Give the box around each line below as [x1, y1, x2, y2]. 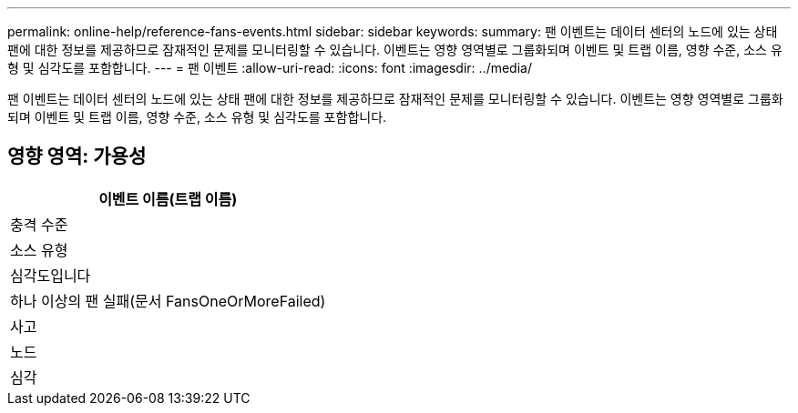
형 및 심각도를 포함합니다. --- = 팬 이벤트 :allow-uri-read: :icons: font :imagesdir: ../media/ [7, 60, 532, 76]
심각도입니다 [10, 266, 91, 285]
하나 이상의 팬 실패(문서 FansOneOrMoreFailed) [10, 291, 326, 310]
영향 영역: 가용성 [7, 145, 147, 168]
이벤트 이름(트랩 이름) [98, 189, 238, 208]
